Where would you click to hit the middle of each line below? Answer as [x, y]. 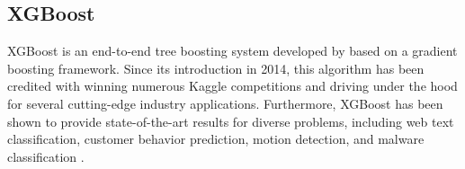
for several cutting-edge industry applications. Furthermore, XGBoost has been [225, 103]
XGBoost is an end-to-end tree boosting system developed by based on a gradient [232, 51]
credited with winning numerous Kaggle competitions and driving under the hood [232, 86]
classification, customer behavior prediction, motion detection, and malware [216, 139]
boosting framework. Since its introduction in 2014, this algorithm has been [216, 68]
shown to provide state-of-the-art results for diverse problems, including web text [231, 121]
